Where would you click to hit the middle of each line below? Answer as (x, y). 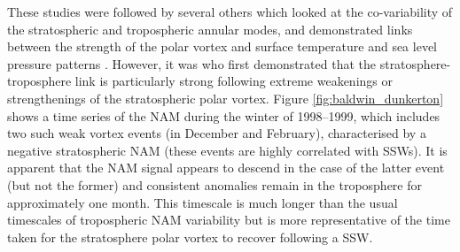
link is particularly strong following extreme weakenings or (234, 81)
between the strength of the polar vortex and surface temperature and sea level (222, 46)
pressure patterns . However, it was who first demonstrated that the (192, 63)
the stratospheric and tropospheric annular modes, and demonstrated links (210, 29)
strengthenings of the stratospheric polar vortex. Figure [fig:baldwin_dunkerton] (226, 98)
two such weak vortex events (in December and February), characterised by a (217, 133)
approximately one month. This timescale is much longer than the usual (203, 202)
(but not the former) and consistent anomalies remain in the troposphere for (215, 184)
